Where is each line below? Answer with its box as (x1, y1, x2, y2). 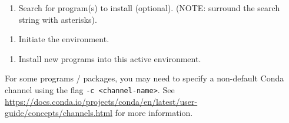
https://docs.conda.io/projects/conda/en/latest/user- (5, 95, 198, 107)
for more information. (115, 107, 193, 119)
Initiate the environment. (18, 33, 109, 45)
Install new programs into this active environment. (18, 52, 201, 64)
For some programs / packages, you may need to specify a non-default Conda (5, 72, 284, 84)
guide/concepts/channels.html (5, 107, 112, 119)
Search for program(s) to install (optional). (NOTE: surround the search (18, 2, 280, 13)
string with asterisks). (18, 13, 97, 25)
